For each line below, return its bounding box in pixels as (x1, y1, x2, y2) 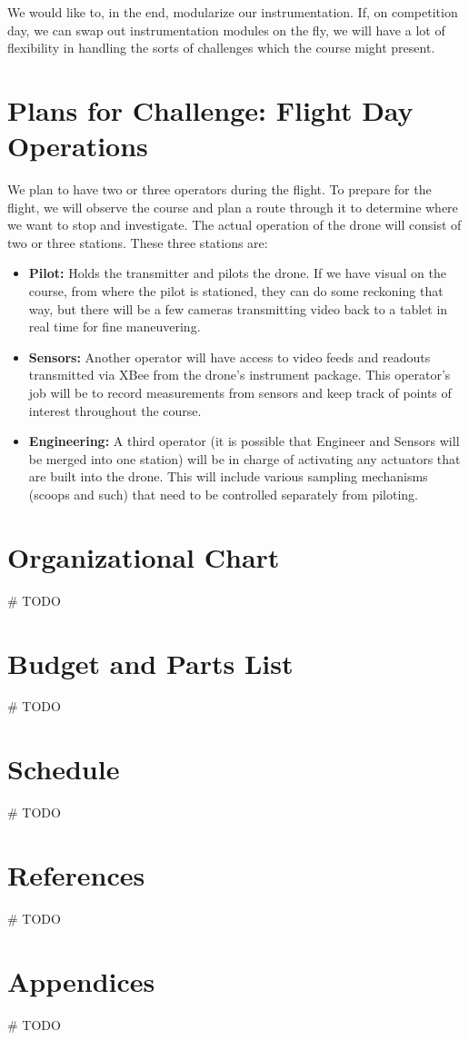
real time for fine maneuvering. (28, 317, 201, 336)
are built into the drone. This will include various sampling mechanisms (28, 467, 428, 486)
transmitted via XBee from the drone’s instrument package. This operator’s (28, 365, 451, 384)
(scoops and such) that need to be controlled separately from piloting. (28, 485, 419, 503)
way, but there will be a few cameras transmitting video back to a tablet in (28, 299, 448, 318)
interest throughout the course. (28, 401, 202, 420)
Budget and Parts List (7, 644, 294, 681)
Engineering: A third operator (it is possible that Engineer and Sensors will (28, 431, 460, 451)
